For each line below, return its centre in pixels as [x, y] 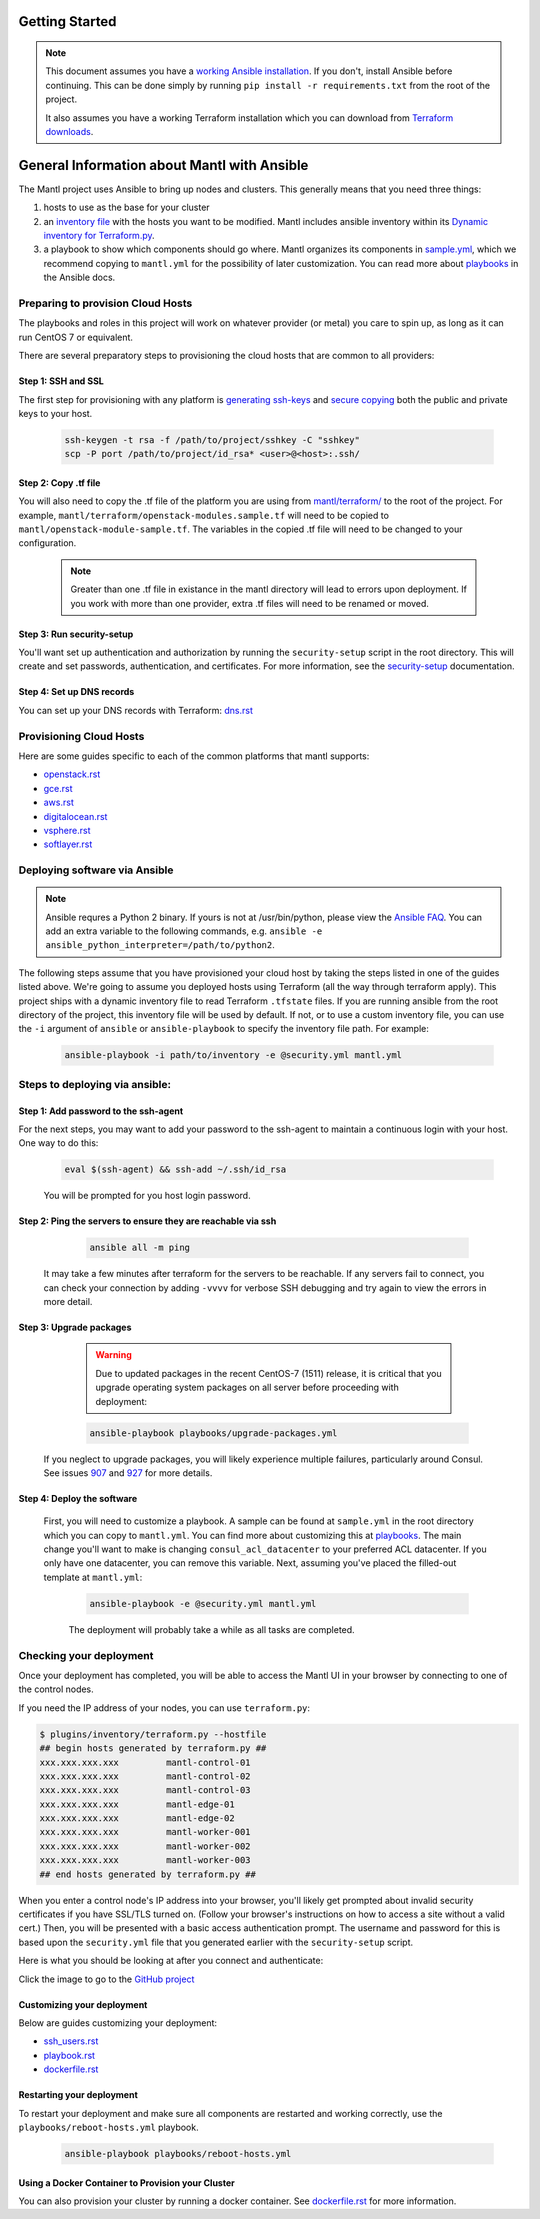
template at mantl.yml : [93, 1577]
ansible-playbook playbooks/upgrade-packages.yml [213, 1433]
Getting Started [67, 21]
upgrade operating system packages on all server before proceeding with [247, 1387]
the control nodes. [56, 1689]
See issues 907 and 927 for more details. [128, 1472]
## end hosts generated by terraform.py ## [148, 1874]
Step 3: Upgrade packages [75, 1327]
